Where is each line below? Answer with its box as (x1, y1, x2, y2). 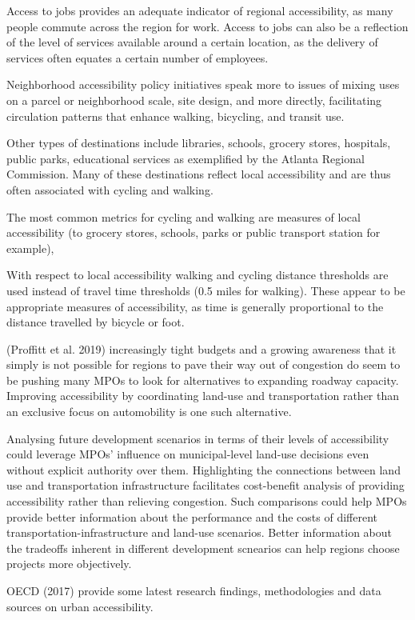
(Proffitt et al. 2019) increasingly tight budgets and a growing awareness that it (6, 340, 397, 357)
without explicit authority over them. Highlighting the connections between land (6, 461, 401, 478)
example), (6, 239, 54, 256)
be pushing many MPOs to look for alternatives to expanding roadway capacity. (6, 371, 399, 388)
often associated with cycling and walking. (6, 181, 213, 198)
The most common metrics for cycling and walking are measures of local (6, 208, 361, 225)
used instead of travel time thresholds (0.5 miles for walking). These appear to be (6, 282, 405, 298)
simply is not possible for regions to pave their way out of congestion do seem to (6, 356, 401, 373)
